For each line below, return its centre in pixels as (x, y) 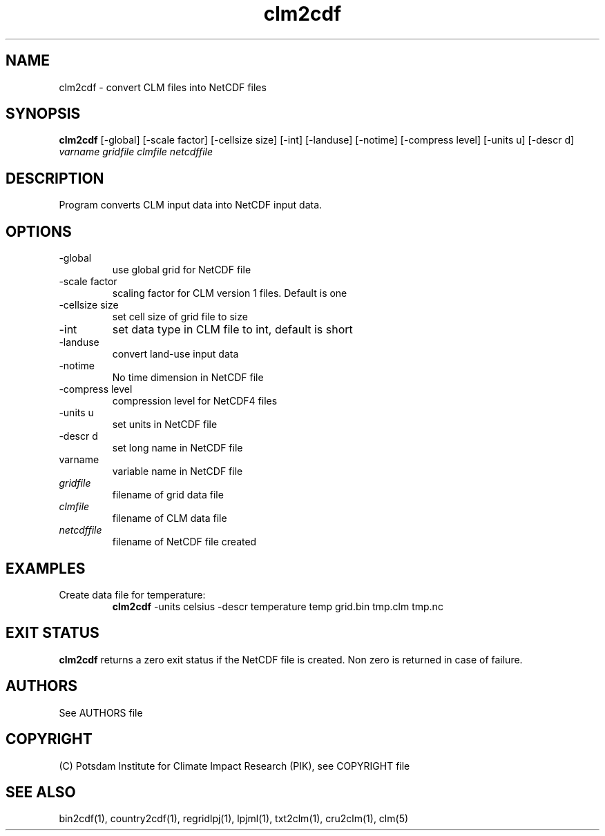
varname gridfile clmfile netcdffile (136, 152)
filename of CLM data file (170, 518)
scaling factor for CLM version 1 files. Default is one (230, 293)
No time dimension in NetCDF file (188, 378)
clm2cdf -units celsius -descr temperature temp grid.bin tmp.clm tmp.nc (278, 606)
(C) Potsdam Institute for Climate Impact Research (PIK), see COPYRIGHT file (234, 766)
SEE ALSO (41, 792)
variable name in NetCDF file (177, 472)
